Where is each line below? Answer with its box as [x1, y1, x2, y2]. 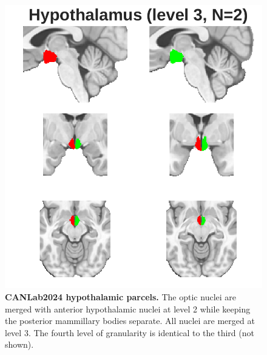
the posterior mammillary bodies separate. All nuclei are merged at [5, 314, 255, 327]
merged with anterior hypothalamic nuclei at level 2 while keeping [5, 302, 251, 315]
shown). [5, 338, 34, 351]
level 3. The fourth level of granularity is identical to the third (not [5, 326, 254, 339]
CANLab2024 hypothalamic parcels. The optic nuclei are [5, 290, 237, 303]
